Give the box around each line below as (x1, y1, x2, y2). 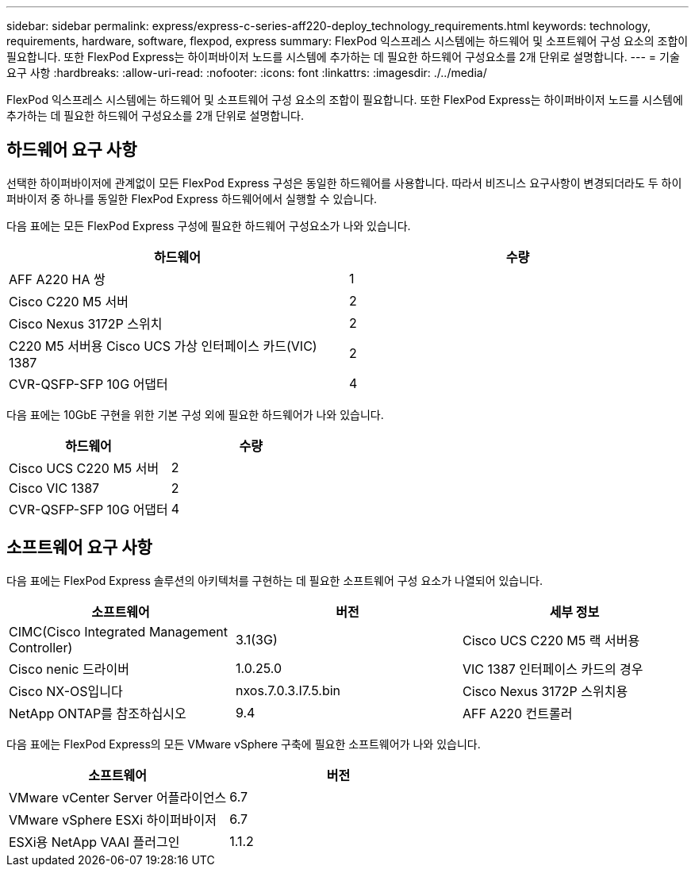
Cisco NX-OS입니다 (9, 683, 123, 699)
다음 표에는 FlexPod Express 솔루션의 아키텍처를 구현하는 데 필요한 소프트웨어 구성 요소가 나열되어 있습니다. (6, 573, 543, 587)
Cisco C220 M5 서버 (9, 293, 129, 310)
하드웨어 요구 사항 (6, 140, 137, 160)
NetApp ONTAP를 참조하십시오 (9, 705, 186, 721)
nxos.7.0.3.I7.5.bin (235, 682, 341, 698)
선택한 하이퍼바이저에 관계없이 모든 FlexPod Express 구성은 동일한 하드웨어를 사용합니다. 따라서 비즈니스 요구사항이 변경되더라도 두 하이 (6, 175, 682, 190)
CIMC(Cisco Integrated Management (9, 623, 228, 640)
